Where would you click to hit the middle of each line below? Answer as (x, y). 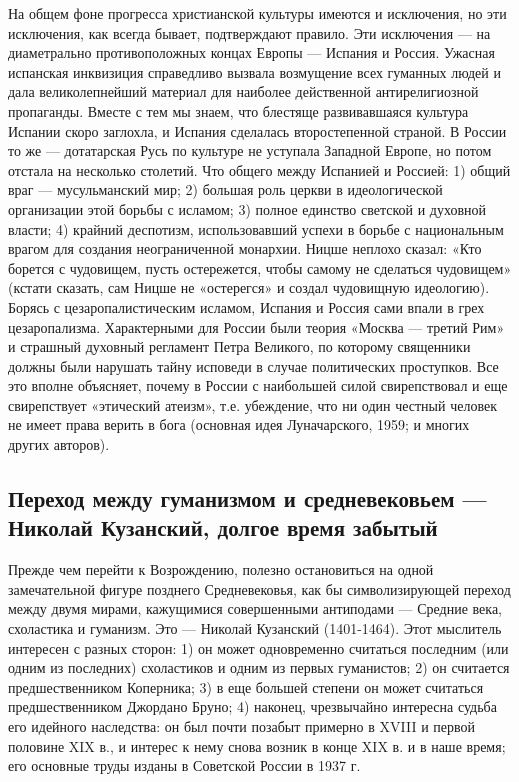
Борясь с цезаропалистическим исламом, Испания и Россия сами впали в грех (246, 306)
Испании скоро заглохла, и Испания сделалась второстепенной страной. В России (257, 130)
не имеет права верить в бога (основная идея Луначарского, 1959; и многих (239, 424)
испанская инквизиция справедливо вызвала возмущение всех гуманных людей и (254, 71)
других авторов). (59, 444)
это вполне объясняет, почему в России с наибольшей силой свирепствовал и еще (258, 385)
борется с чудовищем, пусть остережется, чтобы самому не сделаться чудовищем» (260, 267)
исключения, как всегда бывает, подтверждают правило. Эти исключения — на (249, 32)
